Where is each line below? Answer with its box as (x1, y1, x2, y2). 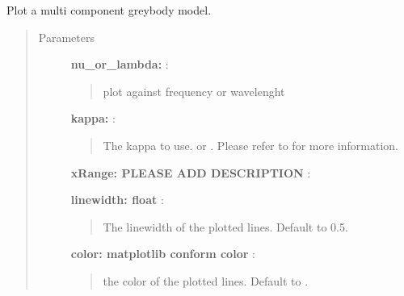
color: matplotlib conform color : (70, 245, 255, 262)
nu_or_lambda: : (70, 56, 169, 73)
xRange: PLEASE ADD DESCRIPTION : (70, 164, 311, 181)
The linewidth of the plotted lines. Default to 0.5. (103, 218, 348, 235)
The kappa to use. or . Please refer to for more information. (103, 136, 398, 153)
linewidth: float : (70, 191, 164, 208)
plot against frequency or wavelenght (103, 82, 285, 99)
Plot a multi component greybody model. (6, 2, 212, 18)
